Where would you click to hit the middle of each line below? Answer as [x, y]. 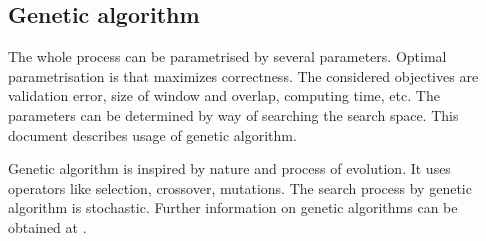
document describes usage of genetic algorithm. [152, 134]
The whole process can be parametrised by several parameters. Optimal [227, 56]
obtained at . [47, 226]
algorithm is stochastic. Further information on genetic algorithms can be [233, 207]
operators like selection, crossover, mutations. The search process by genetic [240, 187]
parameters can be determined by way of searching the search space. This [233, 114]
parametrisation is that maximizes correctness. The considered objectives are [243, 75]
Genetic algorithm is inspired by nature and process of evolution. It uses [229, 168]
